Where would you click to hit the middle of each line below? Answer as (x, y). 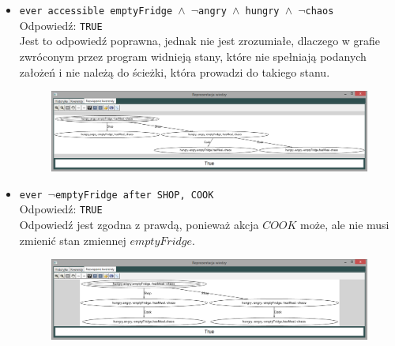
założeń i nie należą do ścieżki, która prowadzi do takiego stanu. (175, 71)
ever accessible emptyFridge (96, 11)
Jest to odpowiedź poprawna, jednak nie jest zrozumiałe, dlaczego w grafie (200, 41)
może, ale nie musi (345, 224)
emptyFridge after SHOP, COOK (134, 195)
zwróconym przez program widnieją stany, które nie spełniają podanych (193, 56)
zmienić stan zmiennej (73, 240)
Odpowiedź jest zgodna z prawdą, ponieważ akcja (139, 224)
